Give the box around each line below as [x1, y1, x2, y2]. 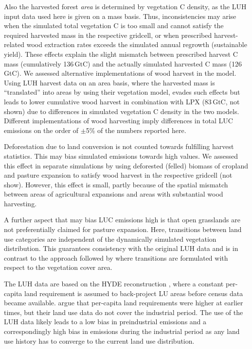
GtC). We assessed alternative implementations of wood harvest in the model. [4, 68, 236, 78]
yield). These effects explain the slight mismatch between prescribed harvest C [4, 49, 238, 59]
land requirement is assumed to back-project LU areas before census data [24, 288, 243, 298]
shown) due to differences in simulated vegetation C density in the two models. [4, 106, 239, 116]
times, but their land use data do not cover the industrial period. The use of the [4, 307, 243, 317]
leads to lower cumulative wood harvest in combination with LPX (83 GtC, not [4, 96, 240, 106]
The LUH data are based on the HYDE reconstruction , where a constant [4, 279, 224, 289]
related [4, 39, 25, 50]
